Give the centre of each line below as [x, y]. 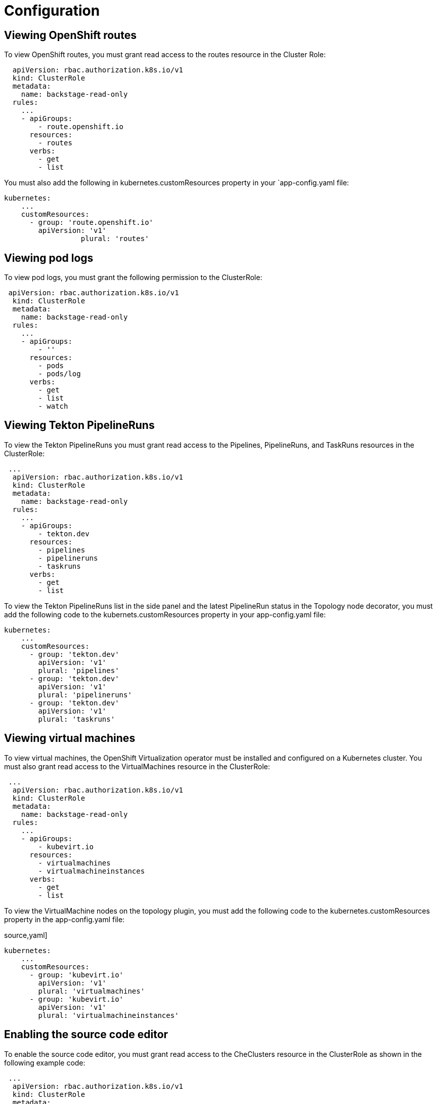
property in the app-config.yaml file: [64, 919]
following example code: [45, 1062]
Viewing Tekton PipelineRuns [79, 425]
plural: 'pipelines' [79, 670]
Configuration [52, 11]
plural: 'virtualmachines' [92, 991]
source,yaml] [26, 935]
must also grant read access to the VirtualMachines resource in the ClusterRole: [137, 766]
